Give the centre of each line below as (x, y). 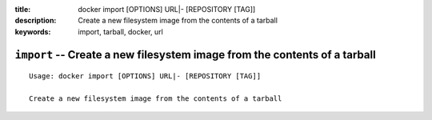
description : (36, 21)
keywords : (33, 31)
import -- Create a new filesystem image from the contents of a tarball (195, 55)
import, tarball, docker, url (121, 31)
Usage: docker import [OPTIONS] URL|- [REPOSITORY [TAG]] (145, 76)
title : (23, 9)
